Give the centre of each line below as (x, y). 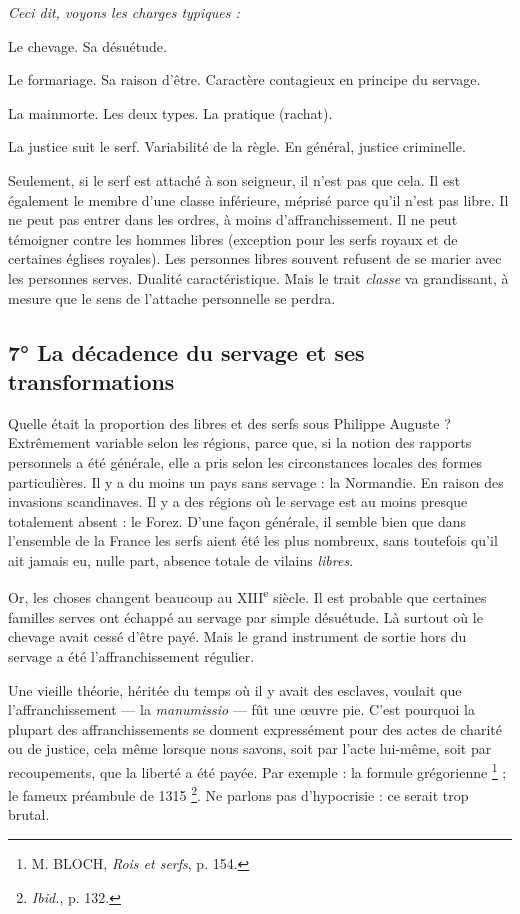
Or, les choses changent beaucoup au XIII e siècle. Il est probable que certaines (247, 596)
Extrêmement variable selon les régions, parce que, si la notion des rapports (240, 442)
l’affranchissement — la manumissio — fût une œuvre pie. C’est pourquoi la (241, 709)
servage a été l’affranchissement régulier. (131, 655)
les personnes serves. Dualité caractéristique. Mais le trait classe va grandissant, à (258, 277)
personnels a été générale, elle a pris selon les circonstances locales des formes (245, 461)
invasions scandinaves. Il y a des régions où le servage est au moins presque (238, 501)
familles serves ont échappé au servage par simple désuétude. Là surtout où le (245, 616)
